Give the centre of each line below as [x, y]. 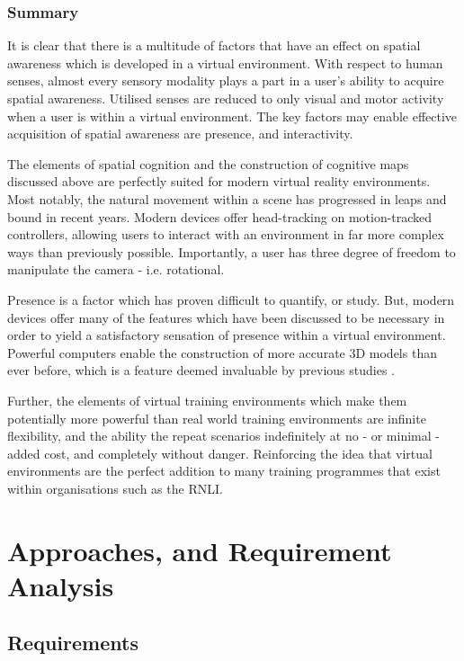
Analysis [61, 585]
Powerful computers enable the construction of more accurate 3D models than [222, 352]
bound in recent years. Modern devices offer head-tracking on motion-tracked [220, 216]
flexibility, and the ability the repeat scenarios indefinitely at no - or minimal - [223, 436]
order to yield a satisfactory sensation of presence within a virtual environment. [227, 335]
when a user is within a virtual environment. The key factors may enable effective [232, 116]
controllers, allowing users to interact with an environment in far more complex [226, 234]
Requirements [73, 643]
